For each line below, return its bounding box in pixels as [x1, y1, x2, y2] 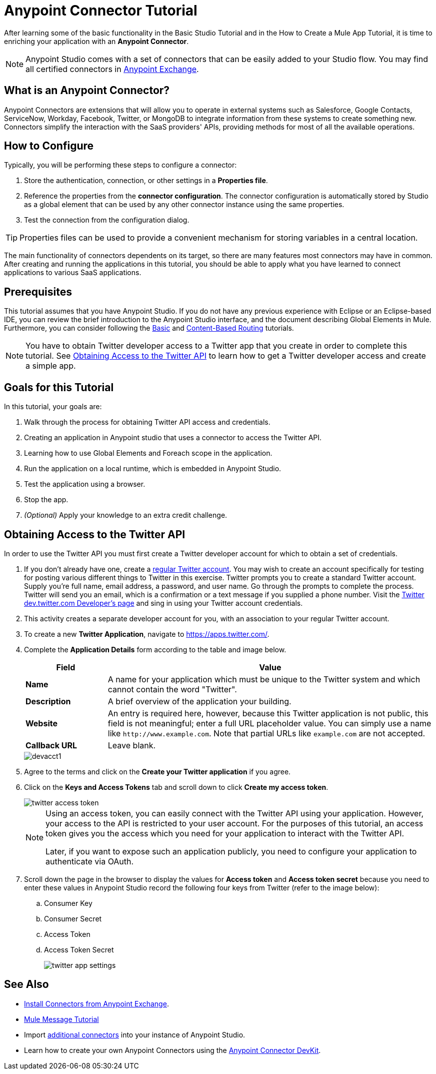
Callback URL [25, 740, 77, 750]
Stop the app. [24, 495, 68, 504]
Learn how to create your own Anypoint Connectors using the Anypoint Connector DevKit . [24, 1045, 321, 1054]
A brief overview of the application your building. [107, 696, 291, 706]
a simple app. [25, 361, 76, 371]
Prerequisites [4, 285, 72, 298]
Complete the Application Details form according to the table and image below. [24, 645, 286, 654]
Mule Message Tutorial [24, 1014, 99, 1023]
